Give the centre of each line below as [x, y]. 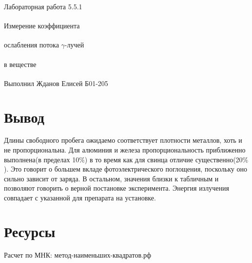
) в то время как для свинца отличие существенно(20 [164, 159]
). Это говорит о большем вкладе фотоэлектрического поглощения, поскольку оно [126, 169]
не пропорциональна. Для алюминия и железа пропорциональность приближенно [125, 150]
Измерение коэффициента [42, 26]
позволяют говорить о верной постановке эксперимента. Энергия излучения [116, 188]
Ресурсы [30, 231]
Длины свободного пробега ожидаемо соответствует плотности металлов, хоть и [123, 140]
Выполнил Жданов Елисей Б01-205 [56, 83]
